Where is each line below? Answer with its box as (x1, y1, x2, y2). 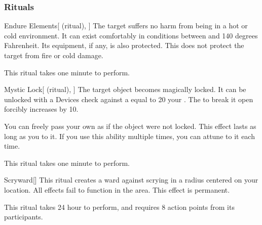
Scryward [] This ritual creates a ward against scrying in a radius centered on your (4, 174, 258, 185)
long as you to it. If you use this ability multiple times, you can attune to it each (4, 130, 255, 141)
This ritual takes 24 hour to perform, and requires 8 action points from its (4, 201, 235, 212)
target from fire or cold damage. (4, 50, 103, 60)
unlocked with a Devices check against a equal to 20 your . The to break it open (4, 94, 253, 104)
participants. (4, 211, 43, 222)
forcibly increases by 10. (4, 104, 79, 114)
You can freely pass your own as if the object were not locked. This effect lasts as (4, 120, 256, 131)
